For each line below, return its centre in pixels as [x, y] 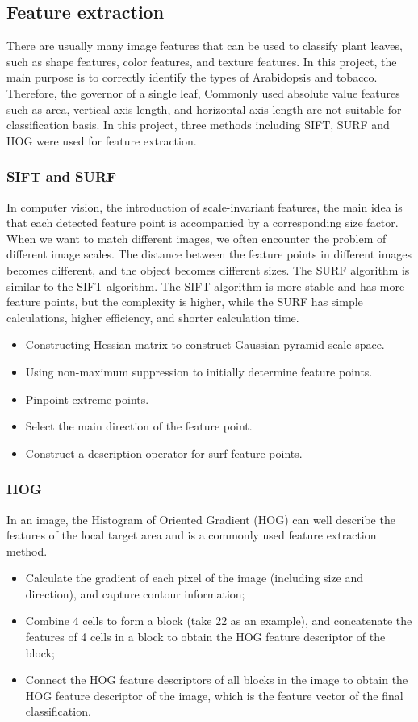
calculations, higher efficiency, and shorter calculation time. [153, 317]
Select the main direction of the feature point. [139, 426]
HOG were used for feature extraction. [102, 140]
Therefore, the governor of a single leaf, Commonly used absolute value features [203, 92]
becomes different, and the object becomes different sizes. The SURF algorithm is [208, 269]
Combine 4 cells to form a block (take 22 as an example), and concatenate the [219, 621]
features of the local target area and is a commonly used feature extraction [192, 535]
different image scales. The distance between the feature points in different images [209, 254]
